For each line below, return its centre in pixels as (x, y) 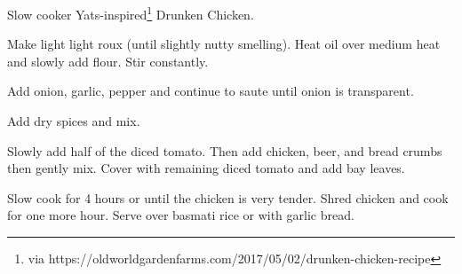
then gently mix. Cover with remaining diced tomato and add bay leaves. (206, 168)
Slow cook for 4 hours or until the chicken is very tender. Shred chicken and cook (228, 197)
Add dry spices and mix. (74, 121)
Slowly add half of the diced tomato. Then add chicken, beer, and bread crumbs (225, 150)
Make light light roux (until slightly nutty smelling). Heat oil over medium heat (224, 44)
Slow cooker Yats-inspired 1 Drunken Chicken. (131, 13)
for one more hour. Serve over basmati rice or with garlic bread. (181, 215)
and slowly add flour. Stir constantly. (108, 61)
